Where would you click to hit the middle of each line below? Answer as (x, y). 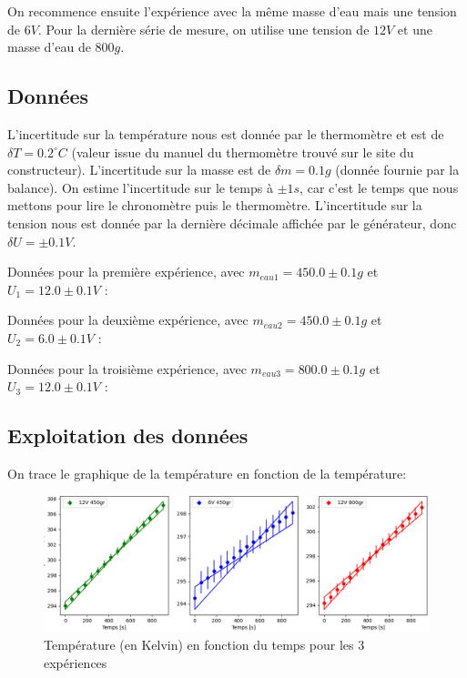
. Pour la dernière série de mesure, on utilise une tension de (203, 29)
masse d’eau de (49, 47)
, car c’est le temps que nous (379, 187)
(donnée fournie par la (397, 170)
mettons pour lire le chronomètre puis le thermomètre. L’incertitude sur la (215, 205)
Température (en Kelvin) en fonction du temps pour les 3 (204, 644)
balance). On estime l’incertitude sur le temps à (140, 187)
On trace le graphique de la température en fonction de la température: (207, 473)
